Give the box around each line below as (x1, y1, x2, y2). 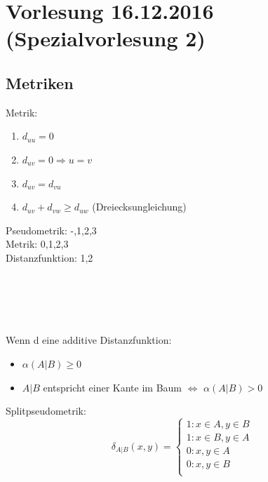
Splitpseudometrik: (6, 403, 86, 418)
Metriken (6, 72, 74, 93)
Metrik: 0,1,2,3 (6, 236, 69, 251)
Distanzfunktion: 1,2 (6, 250, 93, 265)
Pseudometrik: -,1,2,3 (6, 222, 97, 237)
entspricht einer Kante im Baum (43, 380, 182, 394)
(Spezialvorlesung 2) (6, 24, 206, 53)
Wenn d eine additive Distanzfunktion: (6, 333, 172, 347)
